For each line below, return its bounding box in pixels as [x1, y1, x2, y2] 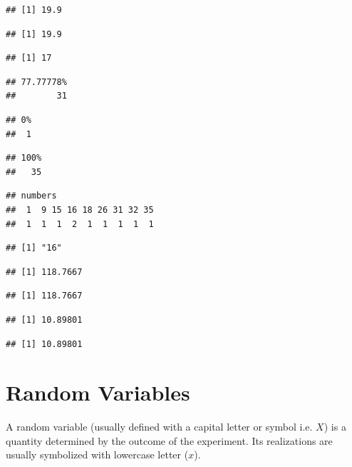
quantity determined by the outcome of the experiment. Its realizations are [6, 433, 333, 448]
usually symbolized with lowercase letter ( [6, 447, 189, 462]
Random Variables [6, 378, 190, 407]
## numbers [6, 191, 57, 201]
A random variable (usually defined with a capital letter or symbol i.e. [6, 419, 313, 434]
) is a [323, 419, 346, 434]
